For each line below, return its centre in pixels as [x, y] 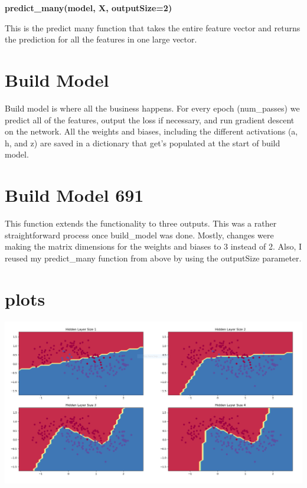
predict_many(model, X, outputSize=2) [89, 8]
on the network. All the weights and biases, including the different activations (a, [151, 131]
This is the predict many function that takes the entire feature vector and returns [153, 27]
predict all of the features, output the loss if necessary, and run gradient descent [150, 119]
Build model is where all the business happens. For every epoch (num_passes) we [152, 108]
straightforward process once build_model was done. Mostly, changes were [139, 235]
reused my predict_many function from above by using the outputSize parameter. [153, 258]
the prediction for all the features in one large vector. [101, 39]
